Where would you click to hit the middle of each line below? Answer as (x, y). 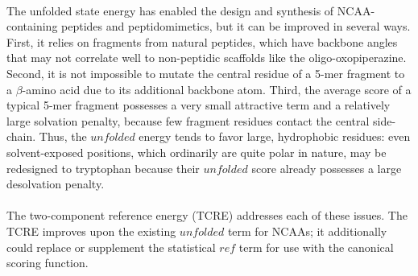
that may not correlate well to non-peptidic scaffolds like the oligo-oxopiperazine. (207, 58)
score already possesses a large (327, 168)
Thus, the (63, 136)
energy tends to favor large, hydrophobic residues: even (275, 136)
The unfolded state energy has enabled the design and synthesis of (170, 10)
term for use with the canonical (316, 247)
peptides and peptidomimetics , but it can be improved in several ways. (236, 26)
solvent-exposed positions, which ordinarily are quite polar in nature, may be (197, 152)
